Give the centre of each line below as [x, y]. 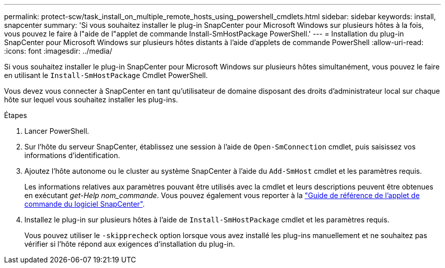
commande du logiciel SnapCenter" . [85, 204]
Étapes [16, 115]
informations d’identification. [72, 155]
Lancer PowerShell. [57, 131]
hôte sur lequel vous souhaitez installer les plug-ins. [91, 100]
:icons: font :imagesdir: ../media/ [58, 51]
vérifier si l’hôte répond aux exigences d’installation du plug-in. [130, 244]
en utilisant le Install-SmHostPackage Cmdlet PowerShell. [106, 75]
